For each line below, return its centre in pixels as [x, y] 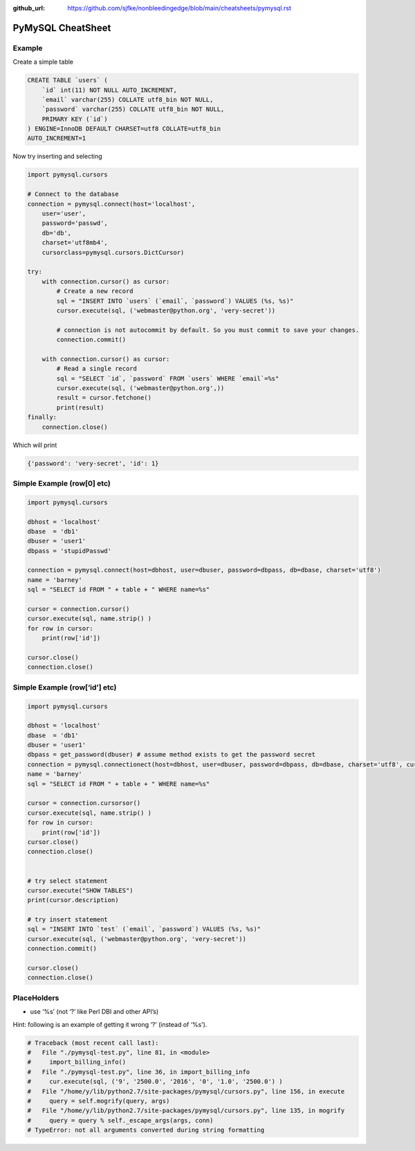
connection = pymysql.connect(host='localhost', [111, 204]
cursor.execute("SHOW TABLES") [81, 890]
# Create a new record [95, 291]
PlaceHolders [36, 998]
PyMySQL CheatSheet [62, 28]
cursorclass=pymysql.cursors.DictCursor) [113, 252]
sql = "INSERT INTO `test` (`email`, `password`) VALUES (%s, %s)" [144, 929]
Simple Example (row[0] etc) [62, 483]
